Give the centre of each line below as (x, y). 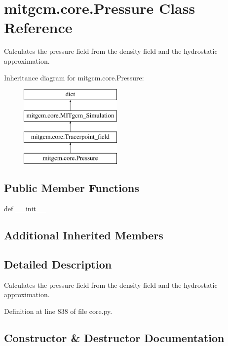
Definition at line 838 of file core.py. (58, 311)
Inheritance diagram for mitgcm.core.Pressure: (74, 77)
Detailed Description (58, 264)
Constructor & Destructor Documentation (114, 337)
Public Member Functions (72, 188)
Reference (38, 27)
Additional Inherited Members (84, 235)
